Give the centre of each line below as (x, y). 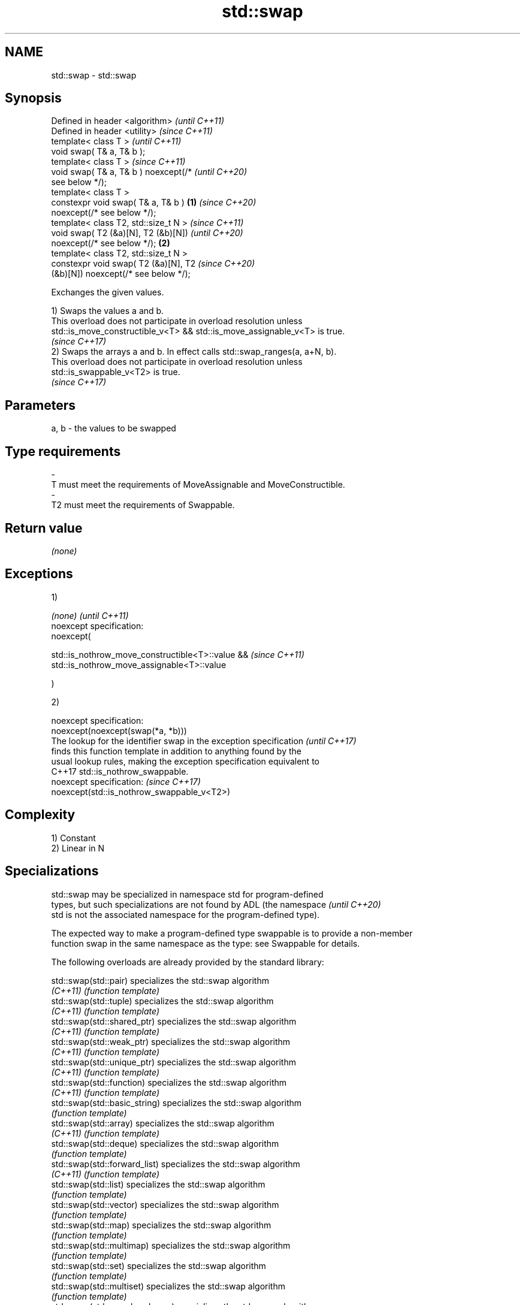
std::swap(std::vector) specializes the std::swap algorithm (165, 1204)
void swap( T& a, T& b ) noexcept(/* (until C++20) (149, 172)
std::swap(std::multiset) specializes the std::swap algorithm (168, 1286)
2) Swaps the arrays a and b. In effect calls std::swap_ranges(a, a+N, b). (194, 352)
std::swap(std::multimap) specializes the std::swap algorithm (171, 1245)
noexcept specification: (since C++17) (126, 781)
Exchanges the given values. (108, 292)
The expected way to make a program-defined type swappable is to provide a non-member (232, 933)
